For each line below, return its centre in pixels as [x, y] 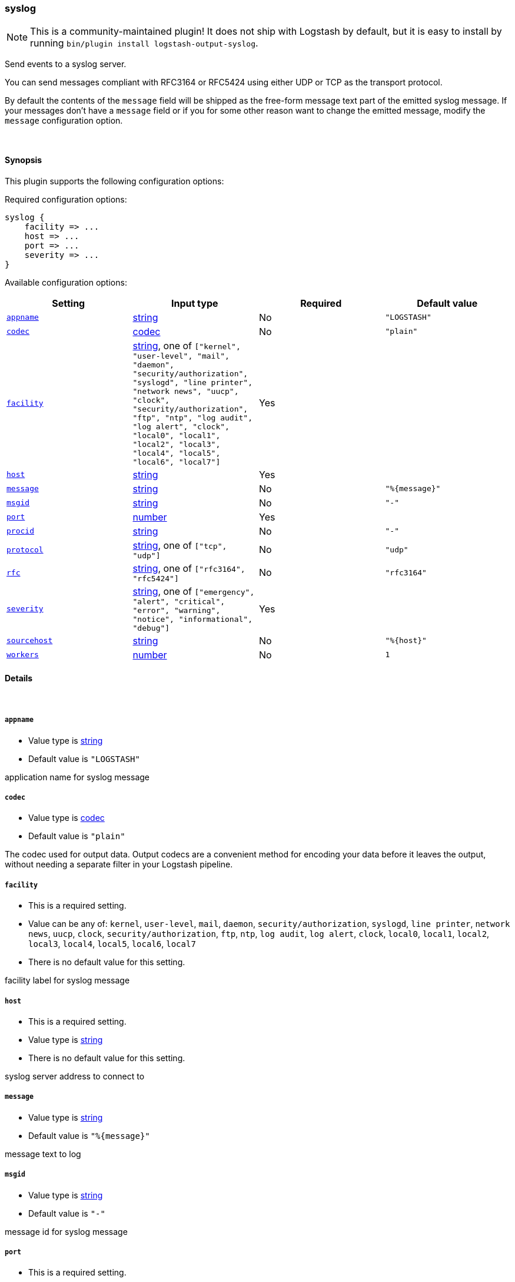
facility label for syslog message [67, 980]
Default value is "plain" [77, 836]
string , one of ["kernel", [187, 345]
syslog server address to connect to [75, 1076]
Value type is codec [67, 818]
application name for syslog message [77, 777]
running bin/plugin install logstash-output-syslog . [144, 43]
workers [23, 655]
